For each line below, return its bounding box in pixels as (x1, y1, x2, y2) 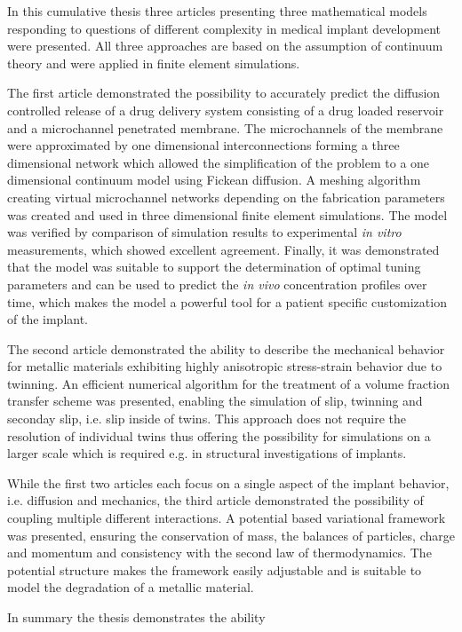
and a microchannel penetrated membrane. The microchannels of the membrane (7, 118, 443, 137)
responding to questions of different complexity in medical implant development (7, 19, 441, 37)
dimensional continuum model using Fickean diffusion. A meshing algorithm (7, 170, 421, 189)
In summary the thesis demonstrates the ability (7, 608, 266, 626)
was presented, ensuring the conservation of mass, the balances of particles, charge (7, 525, 455, 544)
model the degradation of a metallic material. (7, 578, 254, 596)
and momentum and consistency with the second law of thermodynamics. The (7, 543, 432, 562)
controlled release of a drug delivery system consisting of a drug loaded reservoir (7, 100, 444, 119)
